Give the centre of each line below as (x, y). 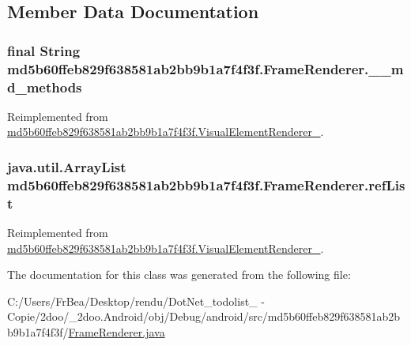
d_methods (45, 86)
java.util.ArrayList (67, 166)
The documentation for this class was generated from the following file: (179, 275)
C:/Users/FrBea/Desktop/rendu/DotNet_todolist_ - (136, 301)
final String (44, 50)
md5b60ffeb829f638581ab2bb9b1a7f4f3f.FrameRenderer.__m (205, 68)
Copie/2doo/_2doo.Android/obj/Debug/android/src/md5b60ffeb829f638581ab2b (204, 316)
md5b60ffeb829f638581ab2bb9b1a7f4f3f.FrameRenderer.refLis (206, 184)
